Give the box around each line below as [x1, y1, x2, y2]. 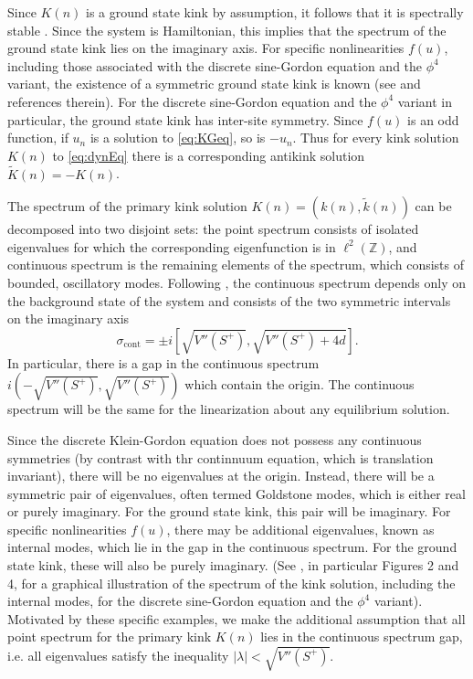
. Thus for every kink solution [292, 128, 459, 147]
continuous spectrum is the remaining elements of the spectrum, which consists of [7, 255, 465, 274]
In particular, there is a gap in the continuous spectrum [7, 353, 320, 372]
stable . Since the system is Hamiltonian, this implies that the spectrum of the [7, 20, 447, 39]
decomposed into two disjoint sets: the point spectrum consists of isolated [7, 219, 419, 239]
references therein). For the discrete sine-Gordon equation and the [7, 91, 377, 111]
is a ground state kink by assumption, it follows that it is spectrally [85, 3, 464, 21]
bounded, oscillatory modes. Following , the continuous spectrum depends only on [7, 272, 466, 292]
